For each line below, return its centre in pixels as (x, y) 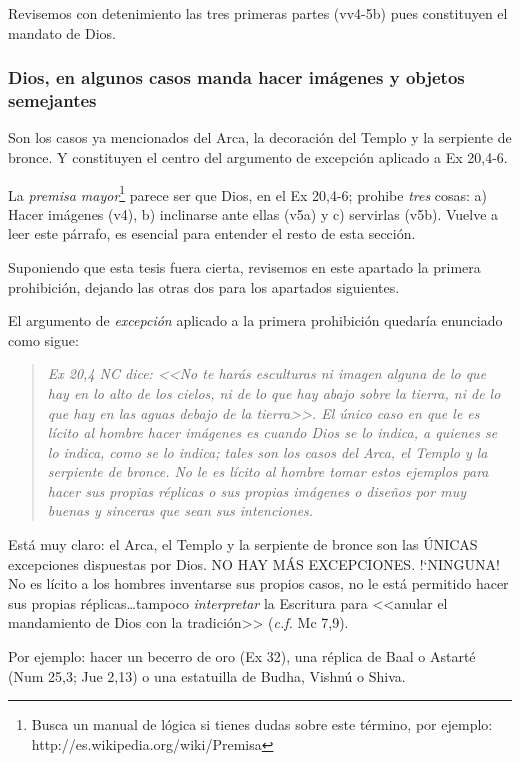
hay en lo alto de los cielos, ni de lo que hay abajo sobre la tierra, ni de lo (274, 392)
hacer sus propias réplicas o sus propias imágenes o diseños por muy (256, 490)
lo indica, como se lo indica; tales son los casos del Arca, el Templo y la (267, 451)
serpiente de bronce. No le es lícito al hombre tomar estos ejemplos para (268, 471)
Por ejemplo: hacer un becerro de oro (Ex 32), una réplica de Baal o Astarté (242, 656)
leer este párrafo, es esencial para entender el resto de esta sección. (212, 233)
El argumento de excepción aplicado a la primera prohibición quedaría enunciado (255, 320)
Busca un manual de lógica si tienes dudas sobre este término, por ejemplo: (262, 724)
